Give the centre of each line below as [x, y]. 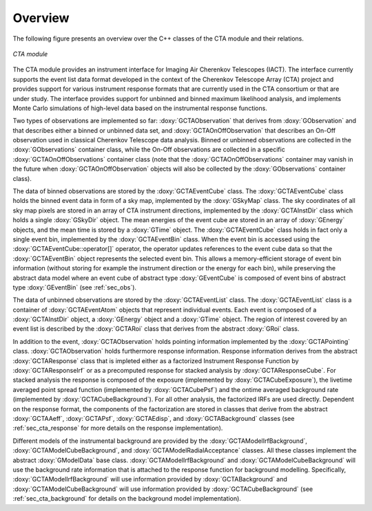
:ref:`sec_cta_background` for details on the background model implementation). [127, 499]
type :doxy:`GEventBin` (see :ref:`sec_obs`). [75, 287]
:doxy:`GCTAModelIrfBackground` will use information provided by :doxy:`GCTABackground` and [150, 479]
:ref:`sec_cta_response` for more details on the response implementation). [118, 428]
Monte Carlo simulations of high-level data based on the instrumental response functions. [140, 108]
